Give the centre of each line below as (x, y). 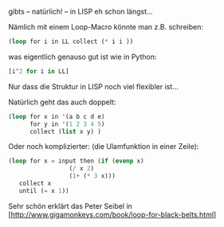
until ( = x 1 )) (44, 190)
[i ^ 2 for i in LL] (39, 71)
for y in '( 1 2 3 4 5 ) (67, 124)
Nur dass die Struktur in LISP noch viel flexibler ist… (94, 86)
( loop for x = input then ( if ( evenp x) (77, 161)
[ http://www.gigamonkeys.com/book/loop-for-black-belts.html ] (112, 214)
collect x (35, 183)
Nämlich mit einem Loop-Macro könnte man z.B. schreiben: (106, 27)
